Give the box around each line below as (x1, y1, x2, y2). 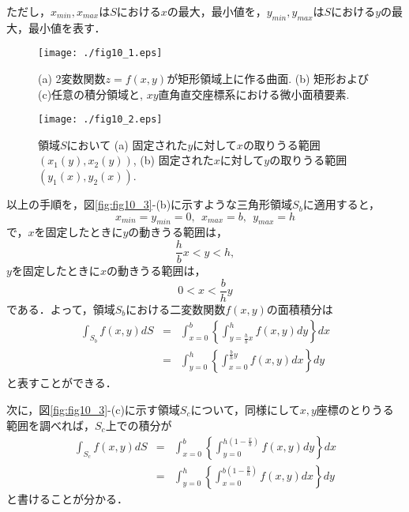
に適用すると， (302, 196, 381, 213)
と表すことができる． (6, 375, 117, 391)
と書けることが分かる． (6, 491, 128, 507)
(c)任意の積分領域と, (38, 85, 143, 102)
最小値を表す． (28, 19, 106, 36)
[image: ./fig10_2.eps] (38, 114, 163, 126)
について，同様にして (190, 401, 300, 418)
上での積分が (105, 416, 172, 433)
